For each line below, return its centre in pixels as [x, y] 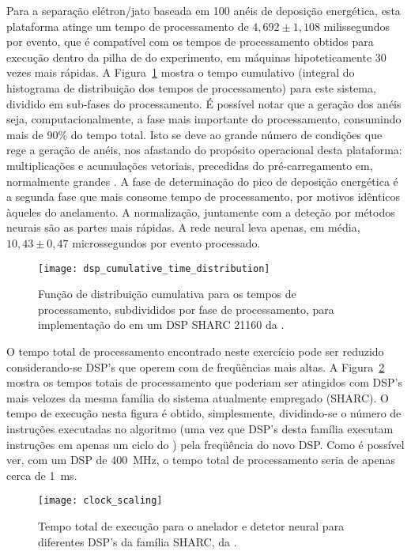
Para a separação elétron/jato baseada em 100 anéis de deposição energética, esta [204, 10]
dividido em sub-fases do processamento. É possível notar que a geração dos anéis [204, 103]
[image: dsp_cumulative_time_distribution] [154, 268]
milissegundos [357, 26]
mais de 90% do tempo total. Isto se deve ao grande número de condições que [194, 134]
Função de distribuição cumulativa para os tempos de [167, 294]
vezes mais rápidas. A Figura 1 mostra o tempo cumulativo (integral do [181, 72]
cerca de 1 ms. [42, 475]
